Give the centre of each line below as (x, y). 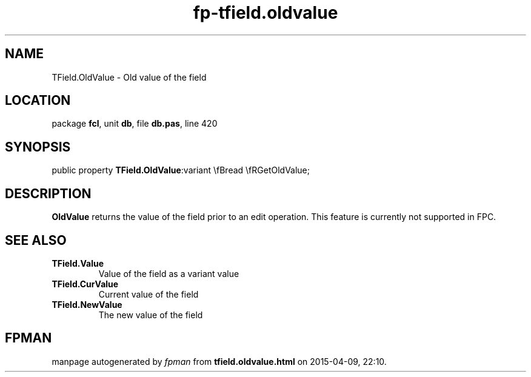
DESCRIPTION (48, 193)
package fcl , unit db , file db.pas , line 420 (135, 124)
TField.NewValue (87, 304)
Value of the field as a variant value (169, 273)
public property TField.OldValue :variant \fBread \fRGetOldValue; (181, 170)
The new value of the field (151, 315)
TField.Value (78, 263)
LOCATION (38, 101)
